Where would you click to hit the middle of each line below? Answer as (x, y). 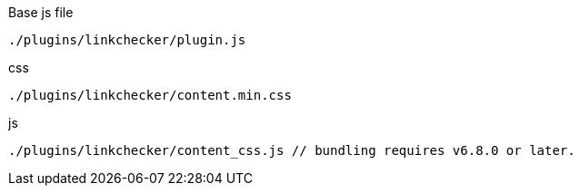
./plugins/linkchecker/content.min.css (150, 95)
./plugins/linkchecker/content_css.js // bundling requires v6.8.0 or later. (292, 150)
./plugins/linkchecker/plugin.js (127, 40)
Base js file (41, 12)
